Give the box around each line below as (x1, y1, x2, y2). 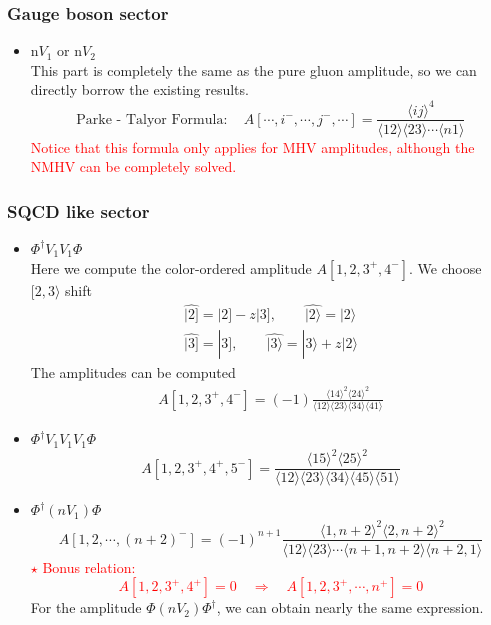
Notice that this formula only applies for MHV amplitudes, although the (30, 136, 475, 157)
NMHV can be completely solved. (30, 156, 237, 177)
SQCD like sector (7, 198, 150, 223)
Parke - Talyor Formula (76, 112, 224, 127)
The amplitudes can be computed (30, 362, 236, 383)
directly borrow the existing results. (30, 79, 249, 100)
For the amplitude (30, 597, 142, 618)
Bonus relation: (42, 556, 136, 577)
